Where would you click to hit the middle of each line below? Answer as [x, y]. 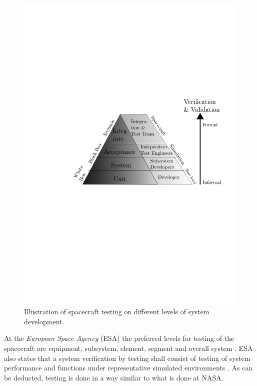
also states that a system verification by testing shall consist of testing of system [127, 358]
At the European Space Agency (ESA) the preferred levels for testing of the [119, 338]
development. [44, 321]
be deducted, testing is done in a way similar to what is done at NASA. [114, 377]
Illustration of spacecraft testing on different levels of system [117, 312]
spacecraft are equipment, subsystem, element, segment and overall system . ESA [128, 348]
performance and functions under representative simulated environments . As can [128, 368]
